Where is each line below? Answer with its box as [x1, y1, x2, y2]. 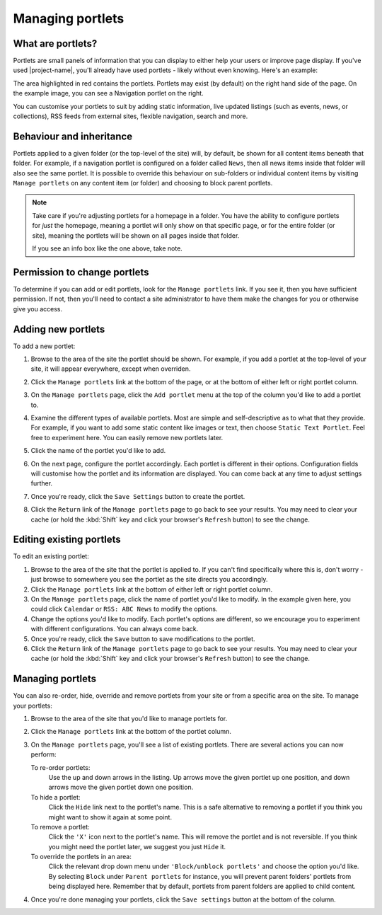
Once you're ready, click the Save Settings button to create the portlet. [30, 492, 245, 500]
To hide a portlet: [30, 793, 81, 801]
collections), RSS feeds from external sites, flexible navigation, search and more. [13, 112, 248, 120]
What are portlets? [13, 38, 98, 50]
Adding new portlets [13, 323, 105, 335]
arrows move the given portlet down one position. [48, 783, 194, 792]
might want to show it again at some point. [48, 812, 173, 821]
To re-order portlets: [30, 763, 91, 771]
